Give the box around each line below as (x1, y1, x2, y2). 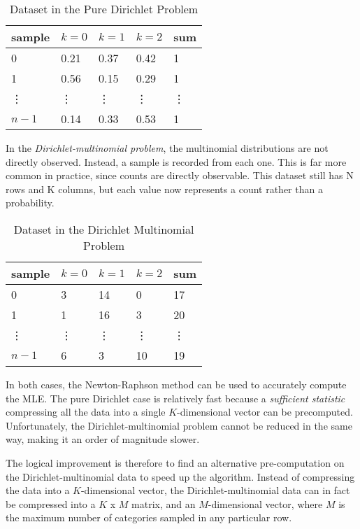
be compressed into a (6, 496, 96, 511)
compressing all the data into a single (6, 404, 166, 419)
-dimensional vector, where (208, 496, 323, 511)
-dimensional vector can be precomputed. (177, 404, 353, 419)
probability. (6, 195, 55, 210)
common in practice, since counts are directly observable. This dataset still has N (6, 168, 354, 183)
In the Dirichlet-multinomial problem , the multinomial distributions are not (6, 141, 329, 155)
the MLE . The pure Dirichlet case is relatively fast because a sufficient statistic (6, 390, 345, 405)
